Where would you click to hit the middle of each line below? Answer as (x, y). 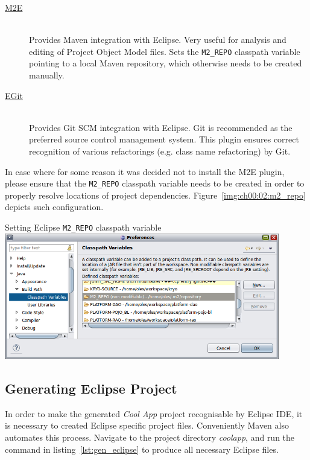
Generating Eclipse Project (91, 388)
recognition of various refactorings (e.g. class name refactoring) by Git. (160, 151)
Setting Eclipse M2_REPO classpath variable (83, 227)
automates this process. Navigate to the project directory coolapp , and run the (150, 437)
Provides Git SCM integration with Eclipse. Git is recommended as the (161, 127)
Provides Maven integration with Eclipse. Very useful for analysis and (158, 40)
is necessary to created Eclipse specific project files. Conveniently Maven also (147, 425)
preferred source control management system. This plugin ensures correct (164, 139)
